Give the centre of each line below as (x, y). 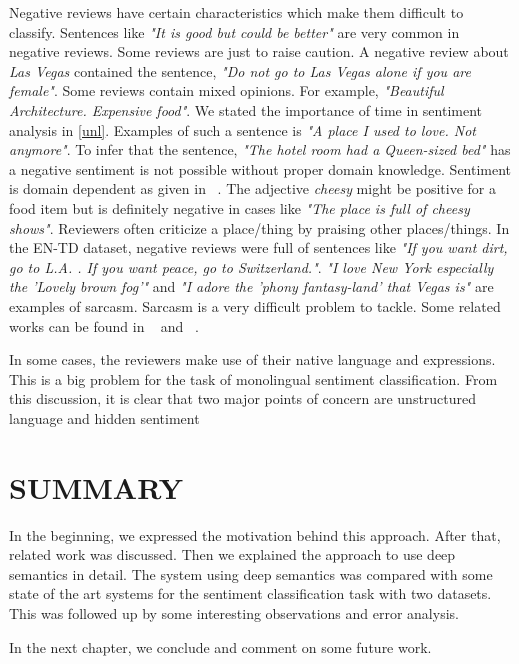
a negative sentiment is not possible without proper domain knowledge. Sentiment (260, 168)
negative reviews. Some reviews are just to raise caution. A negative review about (259, 51)
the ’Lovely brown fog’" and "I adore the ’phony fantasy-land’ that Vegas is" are (251, 286)
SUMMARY (96, 486)
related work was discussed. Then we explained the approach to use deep (232, 554)
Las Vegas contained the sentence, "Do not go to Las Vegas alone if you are (240, 70)
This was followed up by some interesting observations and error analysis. (234, 612)
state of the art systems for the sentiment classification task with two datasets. (250, 593)
